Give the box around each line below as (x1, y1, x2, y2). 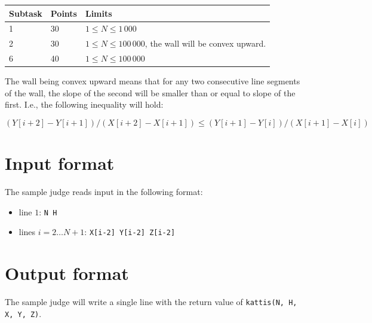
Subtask (9, 7, 42, 19)
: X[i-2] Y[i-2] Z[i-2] (84, 226, 176, 238)
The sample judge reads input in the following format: (5, 185, 203, 198)
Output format (5, 261, 129, 285)
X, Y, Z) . (5, 307, 42, 319)
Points (50, 7, 77, 19)
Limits (85, 7, 112, 19)
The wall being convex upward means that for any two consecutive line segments (5, 75, 300, 87)
